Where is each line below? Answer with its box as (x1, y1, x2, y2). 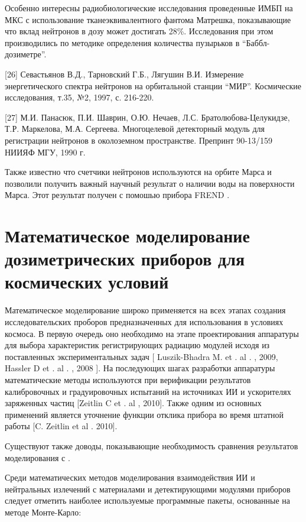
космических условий (5, 270, 169, 294)
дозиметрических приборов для (5, 247, 245, 271)
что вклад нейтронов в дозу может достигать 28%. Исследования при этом (5, 25, 274, 37)
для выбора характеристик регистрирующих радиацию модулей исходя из (5, 339, 270, 351)
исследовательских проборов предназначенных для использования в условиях (5, 316, 284, 328)
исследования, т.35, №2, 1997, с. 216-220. (5, 91, 154, 103)
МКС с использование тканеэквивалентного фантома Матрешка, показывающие (5, 13, 291, 25)
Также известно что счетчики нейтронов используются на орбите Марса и (5, 166, 272, 178)
